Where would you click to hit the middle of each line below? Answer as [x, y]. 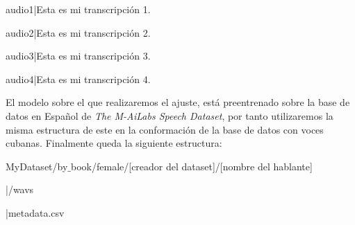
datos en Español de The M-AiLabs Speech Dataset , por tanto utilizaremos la [170, 115]
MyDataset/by [37, 166]
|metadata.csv [35, 212]
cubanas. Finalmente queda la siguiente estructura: [114, 143]
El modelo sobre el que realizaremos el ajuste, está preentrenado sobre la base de [178, 102]
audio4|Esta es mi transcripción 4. [78, 79]
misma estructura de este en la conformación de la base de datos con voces [165, 129]
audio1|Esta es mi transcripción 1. [78, 9]
